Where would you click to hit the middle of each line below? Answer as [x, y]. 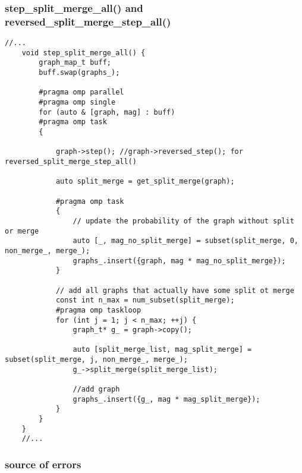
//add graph [96, 390]
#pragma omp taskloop [98, 310]
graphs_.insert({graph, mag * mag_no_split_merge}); [179, 261]
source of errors [43, 464]
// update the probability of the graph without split [183, 221]
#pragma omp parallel [81, 92]
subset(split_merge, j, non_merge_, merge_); [96, 360]
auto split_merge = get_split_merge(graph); [145, 182]
